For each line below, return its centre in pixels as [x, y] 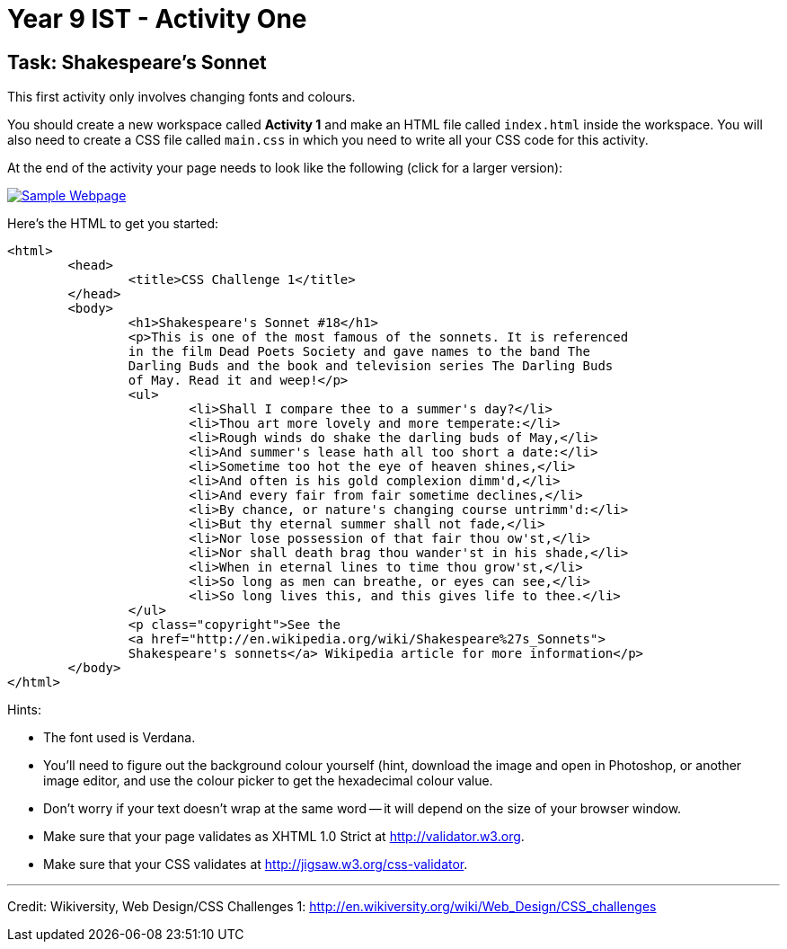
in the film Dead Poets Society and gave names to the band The [359, 352]
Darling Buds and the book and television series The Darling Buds [371, 366]
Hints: [24, 710]
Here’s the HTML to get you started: [113, 224]
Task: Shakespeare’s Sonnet [137, 62]
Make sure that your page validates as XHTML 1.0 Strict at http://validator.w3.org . [284, 837]
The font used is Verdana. [119, 738]
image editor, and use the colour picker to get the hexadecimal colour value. [268, 781]
